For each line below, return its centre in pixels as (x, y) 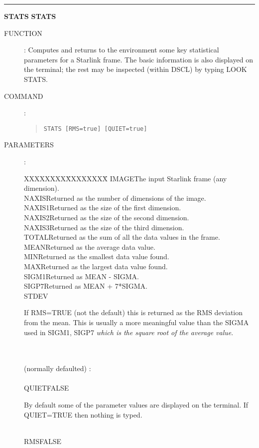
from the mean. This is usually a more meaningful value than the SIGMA (136, 322)
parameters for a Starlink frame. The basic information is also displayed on (138, 59)
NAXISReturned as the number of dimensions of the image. (115, 198)
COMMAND (24, 96)
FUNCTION (23, 33)
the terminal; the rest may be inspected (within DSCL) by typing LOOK (135, 69)
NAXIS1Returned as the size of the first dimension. (103, 208)
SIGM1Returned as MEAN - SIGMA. (81, 276)
